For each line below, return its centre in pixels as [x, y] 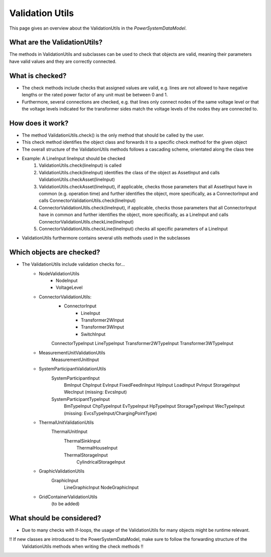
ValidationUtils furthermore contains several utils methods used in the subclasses [106, 238]
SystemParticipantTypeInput [81, 399]
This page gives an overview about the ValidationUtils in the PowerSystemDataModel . [98, 28]
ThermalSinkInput [82, 441]
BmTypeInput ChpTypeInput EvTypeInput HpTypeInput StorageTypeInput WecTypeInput [154, 406]
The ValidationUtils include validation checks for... [73, 264]
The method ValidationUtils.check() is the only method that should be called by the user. [113, 135]
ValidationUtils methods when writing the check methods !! [83, 546]
